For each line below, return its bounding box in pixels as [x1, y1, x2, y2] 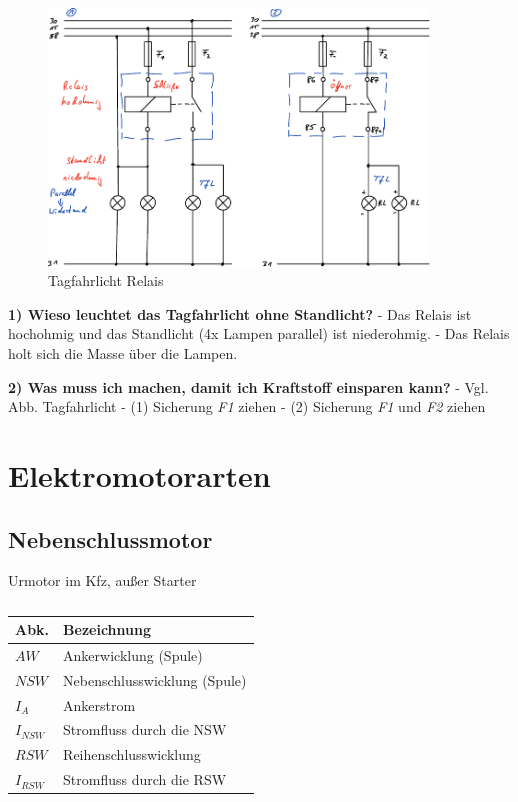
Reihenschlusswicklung [63, 744, 201, 765]
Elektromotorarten [8, 455, 271, 496]
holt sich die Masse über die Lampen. [8, 343, 238, 364]
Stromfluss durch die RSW [63, 769, 227, 790]
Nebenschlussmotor [8, 523, 213, 554]
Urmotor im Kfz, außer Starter [8, 570, 197, 591]
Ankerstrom [63, 694, 136, 715]
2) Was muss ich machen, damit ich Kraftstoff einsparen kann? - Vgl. [8, 376, 489, 397]
